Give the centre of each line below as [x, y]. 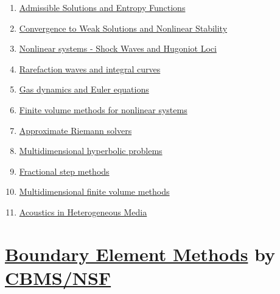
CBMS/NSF [58, 277]
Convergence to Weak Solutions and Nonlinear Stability [123, 28]
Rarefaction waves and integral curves [90, 68]
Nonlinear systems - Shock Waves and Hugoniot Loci [118, 48]
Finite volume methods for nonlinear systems [103, 109]
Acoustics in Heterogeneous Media [83, 212]
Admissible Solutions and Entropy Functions [102, 7]
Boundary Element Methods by [140, 254]
